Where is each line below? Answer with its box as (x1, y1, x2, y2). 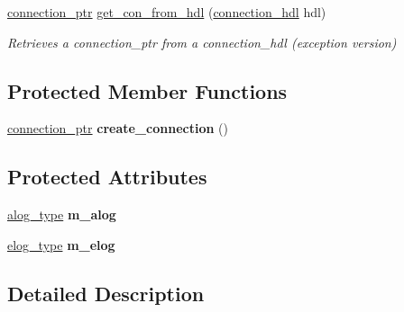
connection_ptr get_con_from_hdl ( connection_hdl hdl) (7, 3, 326, 21)
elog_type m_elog (7, 235, 115, 254)
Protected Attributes (7, 163, 207, 191)
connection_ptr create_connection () (7, 119, 228, 138)
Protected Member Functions (7, 76, 288, 104)
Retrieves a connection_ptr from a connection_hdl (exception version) (7, 32, 397, 51)
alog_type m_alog (7, 205, 116, 224)
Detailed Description (7, 279, 205, 307)
